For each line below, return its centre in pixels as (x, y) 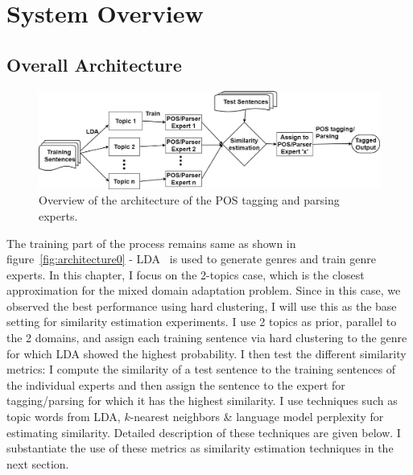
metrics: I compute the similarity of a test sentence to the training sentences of (201, 369)
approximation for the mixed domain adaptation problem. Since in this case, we (204, 290)
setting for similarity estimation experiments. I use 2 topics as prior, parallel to (202, 322)
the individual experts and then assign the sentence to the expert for (176, 384)
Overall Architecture (94, 64)
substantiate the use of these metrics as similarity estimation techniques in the (200, 448)
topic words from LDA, (64, 417)
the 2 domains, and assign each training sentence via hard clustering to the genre (207, 338)
